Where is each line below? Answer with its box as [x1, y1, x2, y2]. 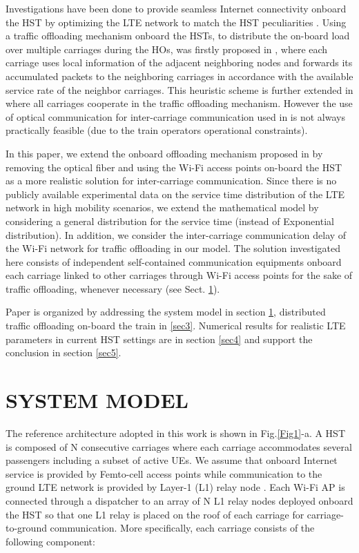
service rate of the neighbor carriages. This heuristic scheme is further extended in [6, 82, 353, 97]
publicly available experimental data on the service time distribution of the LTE [6, 186, 345, 201]
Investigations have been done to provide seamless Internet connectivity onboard [6, 1, 347, 15]
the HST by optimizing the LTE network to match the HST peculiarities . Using [6, 14, 347, 29]
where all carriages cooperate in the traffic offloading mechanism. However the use [6, 96, 353, 110]
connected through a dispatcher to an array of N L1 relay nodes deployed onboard [6, 493, 353, 507]
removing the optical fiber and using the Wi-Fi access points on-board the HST [6, 159, 342, 174]
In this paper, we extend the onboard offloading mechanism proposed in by [6, 146, 323, 160]
